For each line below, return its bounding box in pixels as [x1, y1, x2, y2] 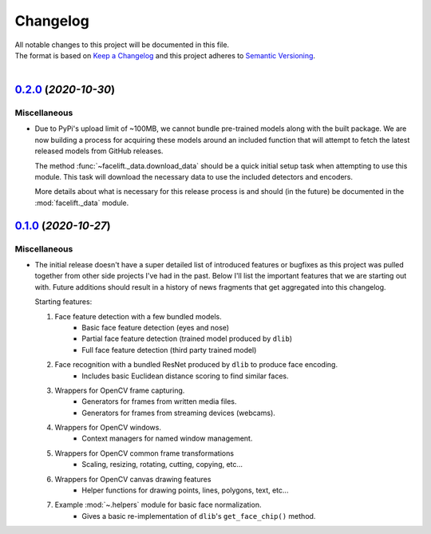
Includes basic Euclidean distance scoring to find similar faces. [81, 371, 289, 381]
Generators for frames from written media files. [81, 397, 237, 406]
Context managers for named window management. [81, 433, 253, 443]
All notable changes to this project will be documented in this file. [14, 40, 230, 49]
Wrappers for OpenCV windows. [54, 423, 161, 433]
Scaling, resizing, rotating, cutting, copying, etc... [81, 460, 243, 469]
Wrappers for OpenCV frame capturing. [54, 386, 185, 395]
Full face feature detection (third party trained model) [81, 345, 257, 354]
